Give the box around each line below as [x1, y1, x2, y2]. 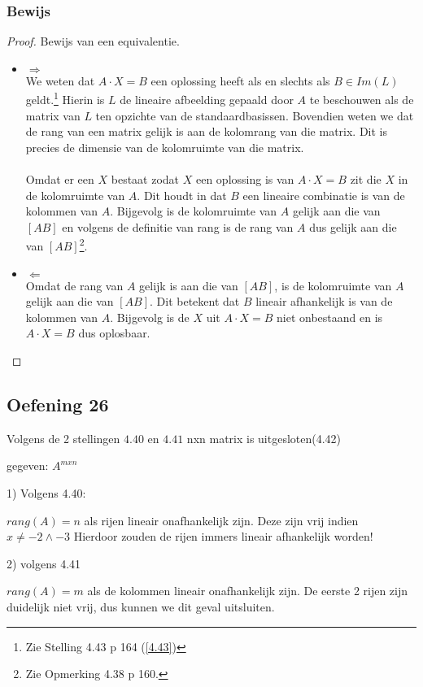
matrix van [25, 107, 81, 124]
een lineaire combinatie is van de [242, 186, 405, 203]
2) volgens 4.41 [7, 554, 81, 572]
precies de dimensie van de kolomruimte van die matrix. [25, 138, 304, 155]
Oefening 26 [7, 392, 109, 417]
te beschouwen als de [309, 91, 414, 108]
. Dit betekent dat [150, 293, 240, 310]
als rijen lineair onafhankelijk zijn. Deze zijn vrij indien [84, 511, 359, 528]
